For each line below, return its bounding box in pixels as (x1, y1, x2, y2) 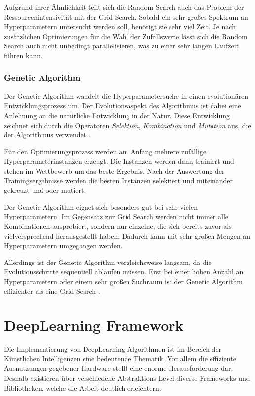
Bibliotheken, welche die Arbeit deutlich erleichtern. (4, 382, 161, 393)
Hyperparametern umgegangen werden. (4, 240, 123, 251)
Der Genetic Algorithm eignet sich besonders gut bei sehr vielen (4, 201, 198, 212)
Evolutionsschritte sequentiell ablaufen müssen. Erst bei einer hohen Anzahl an (4, 266, 244, 277)
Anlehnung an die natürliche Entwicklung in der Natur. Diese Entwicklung (4, 110, 230, 120)
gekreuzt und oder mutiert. (4, 185, 86, 195)
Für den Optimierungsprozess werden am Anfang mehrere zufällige (4, 146, 207, 156)
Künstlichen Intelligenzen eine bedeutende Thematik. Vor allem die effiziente (4, 353, 236, 363)
